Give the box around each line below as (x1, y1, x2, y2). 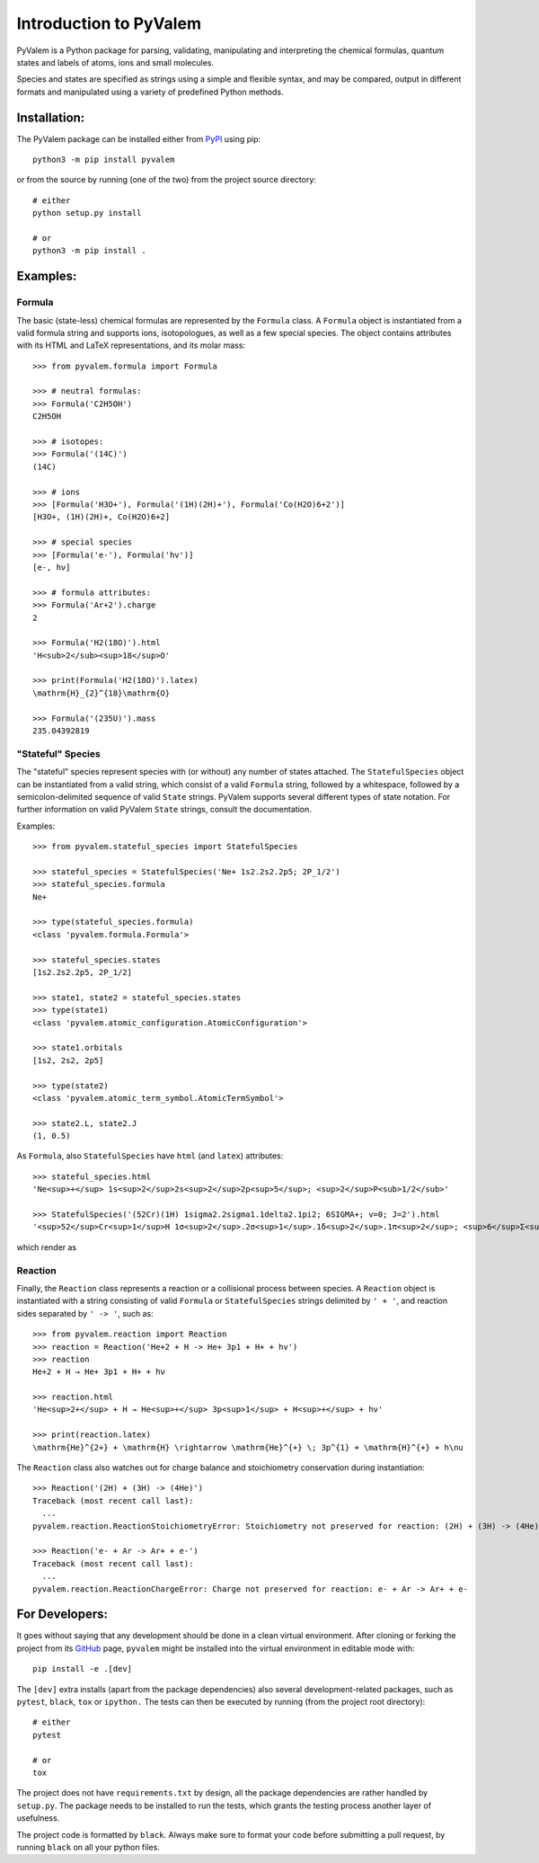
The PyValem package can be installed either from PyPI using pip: (16, 133, 261, 144)
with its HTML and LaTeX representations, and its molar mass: (16, 340, 246, 350)
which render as (16, 1241, 77, 1253)
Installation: (16, 110, 85, 125)
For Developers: (16, 1607, 108, 1622)
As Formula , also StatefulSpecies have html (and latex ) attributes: (16, 1150, 284, 1161)
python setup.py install (32, 208, 142, 218)
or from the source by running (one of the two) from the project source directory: (16, 174, 316, 185)
